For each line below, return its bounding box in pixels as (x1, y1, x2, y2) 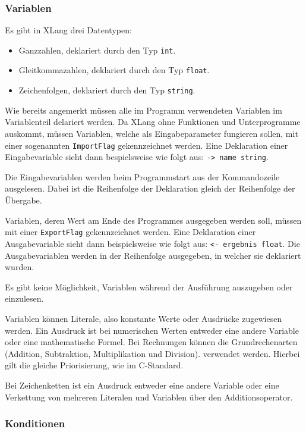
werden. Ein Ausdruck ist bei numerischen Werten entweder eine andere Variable (5, 324, 299, 336)
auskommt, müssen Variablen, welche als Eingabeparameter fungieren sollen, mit (5, 127, 298, 139)
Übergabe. (5, 194, 42, 206)
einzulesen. (5, 292, 44, 305)
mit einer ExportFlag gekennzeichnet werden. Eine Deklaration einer (5, 226, 256, 238)
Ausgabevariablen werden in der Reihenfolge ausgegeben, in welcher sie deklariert (5, 249, 301, 261)
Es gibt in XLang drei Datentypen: (5, 24, 132, 36)
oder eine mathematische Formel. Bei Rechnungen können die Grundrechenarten (5, 336, 298, 348)
